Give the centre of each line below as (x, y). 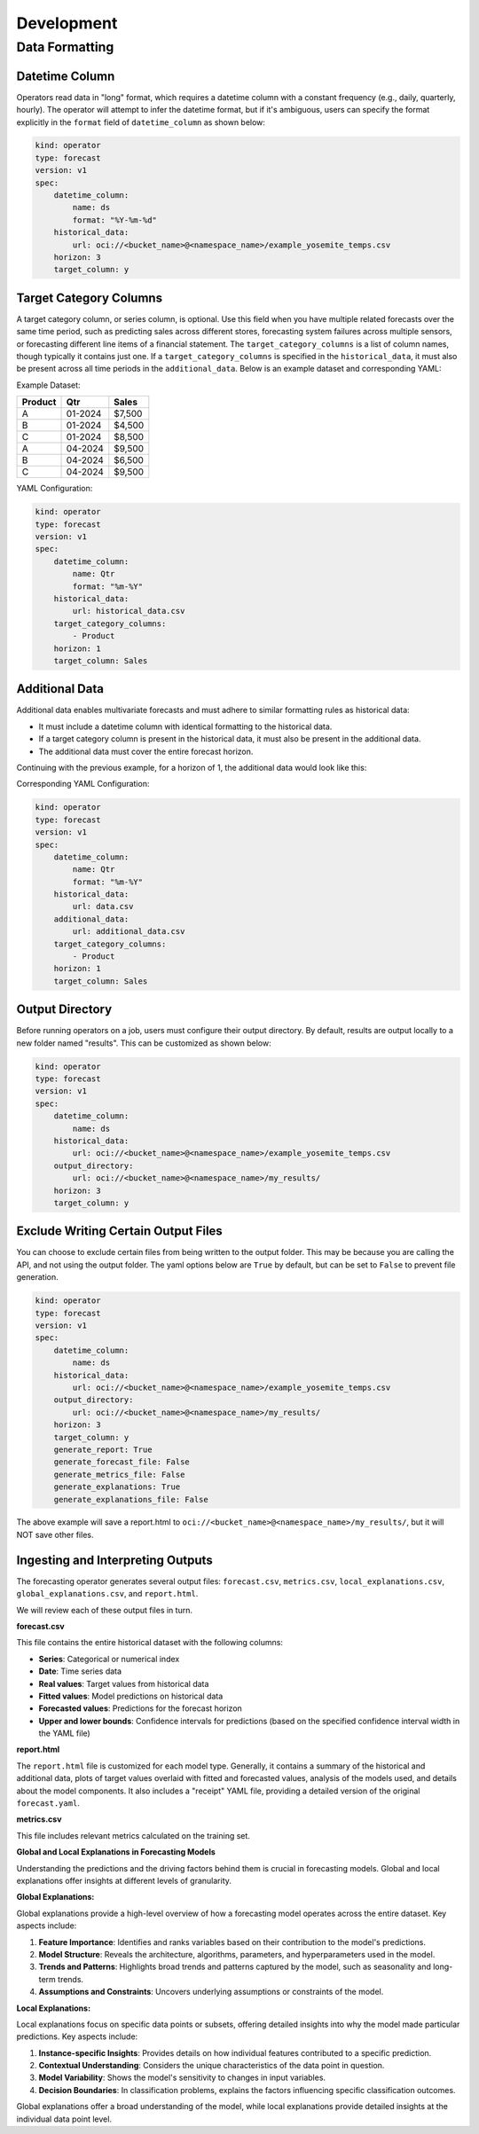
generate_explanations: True (117, 1487)
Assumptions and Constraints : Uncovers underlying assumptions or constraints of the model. (211, 1992)
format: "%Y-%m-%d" (114, 220)
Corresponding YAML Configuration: (83, 784)
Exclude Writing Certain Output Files (120, 1232)
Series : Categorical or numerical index (109, 1659)
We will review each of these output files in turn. (104, 1610)
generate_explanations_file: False (131, 1499)
